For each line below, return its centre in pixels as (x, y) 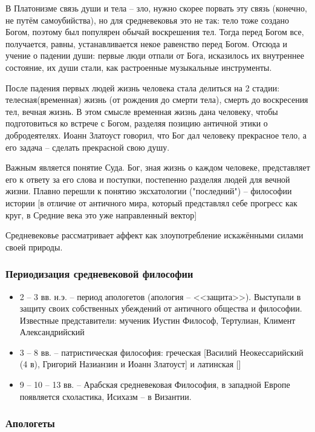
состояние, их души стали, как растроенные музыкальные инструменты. (139, 67)
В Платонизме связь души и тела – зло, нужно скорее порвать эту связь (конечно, (156, 8)
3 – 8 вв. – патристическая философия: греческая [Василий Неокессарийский (161, 352)
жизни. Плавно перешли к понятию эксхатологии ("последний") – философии (149, 191)
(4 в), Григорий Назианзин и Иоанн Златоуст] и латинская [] (130, 364)
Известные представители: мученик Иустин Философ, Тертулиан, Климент (157, 320)
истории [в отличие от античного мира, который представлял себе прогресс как (151, 202)
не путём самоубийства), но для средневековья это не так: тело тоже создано (147, 20)
